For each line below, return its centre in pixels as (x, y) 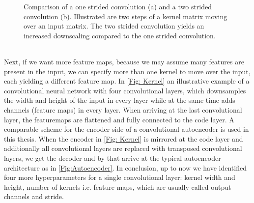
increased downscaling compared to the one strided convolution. (120, 35)
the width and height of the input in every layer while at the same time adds (120, 100)
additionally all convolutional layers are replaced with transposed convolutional (123, 148)
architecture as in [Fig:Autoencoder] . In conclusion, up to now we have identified (125, 167)
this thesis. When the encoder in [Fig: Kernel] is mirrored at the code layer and (124, 138)
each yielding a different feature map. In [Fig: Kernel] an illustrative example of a (127, 81)
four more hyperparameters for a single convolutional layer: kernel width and (120, 177)
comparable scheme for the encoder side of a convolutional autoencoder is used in (127, 129)
